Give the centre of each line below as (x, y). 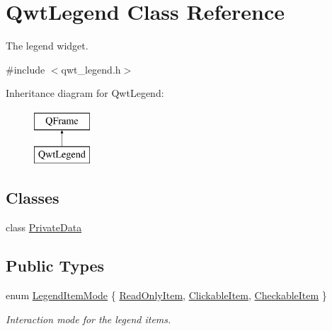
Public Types (55, 266)
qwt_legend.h (91, 69)
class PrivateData (44, 227)
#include (25, 69)
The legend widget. (47, 46)
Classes (33, 198)
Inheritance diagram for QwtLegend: (85, 93)
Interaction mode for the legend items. (88, 319)
